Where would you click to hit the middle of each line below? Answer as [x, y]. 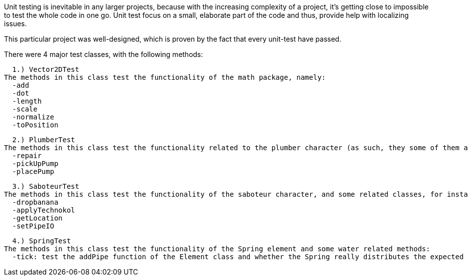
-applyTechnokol [44, 210]
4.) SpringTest [41, 241]
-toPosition [35, 125]
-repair [27, 156]
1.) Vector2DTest [46, 69]
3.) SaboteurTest [46, 186]
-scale [25, 109]
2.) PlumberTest [44, 140]
